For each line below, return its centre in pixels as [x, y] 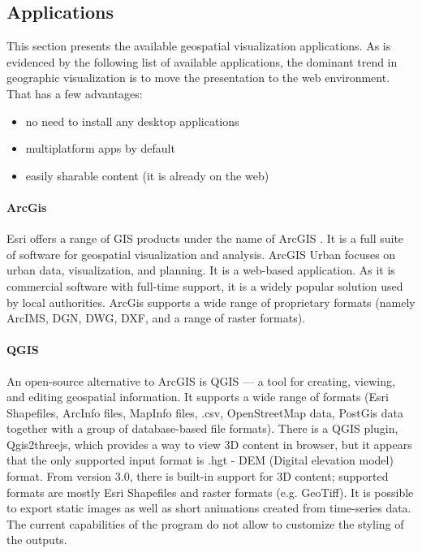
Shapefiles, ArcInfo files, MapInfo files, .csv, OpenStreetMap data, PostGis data [205, 412]
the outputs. [37, 540]
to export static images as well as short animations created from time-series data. [209, 508]
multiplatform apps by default [100, 148]
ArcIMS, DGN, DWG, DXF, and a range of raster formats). [156, 318]
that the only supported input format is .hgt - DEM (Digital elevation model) [200, 460]
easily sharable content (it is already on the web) [147, 175]
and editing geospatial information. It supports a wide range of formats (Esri [198, 397]
